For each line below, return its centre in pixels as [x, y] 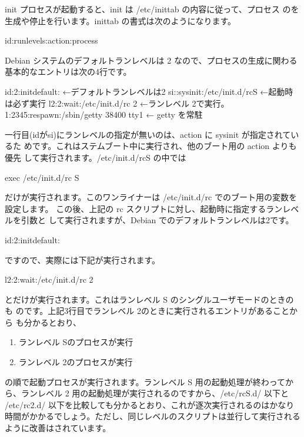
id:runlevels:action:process [51, 40]
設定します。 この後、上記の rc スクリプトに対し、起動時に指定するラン [144, 208]
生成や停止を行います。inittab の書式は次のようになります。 [121, 20]
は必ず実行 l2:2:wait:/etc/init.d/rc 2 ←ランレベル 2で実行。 [117, 103]
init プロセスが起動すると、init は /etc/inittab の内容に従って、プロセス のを [152, 9]
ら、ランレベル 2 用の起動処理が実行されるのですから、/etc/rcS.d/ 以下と [147, 393]
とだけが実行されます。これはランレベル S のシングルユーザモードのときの [149, 299]
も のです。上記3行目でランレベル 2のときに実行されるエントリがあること [147, 311]
